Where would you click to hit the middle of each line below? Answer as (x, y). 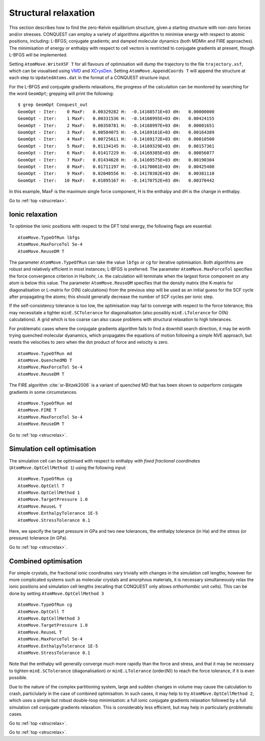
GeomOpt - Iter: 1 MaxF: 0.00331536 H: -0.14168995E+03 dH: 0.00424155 (116, 119)
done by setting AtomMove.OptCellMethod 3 (56, 593)
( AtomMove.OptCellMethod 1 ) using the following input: (68, 467)
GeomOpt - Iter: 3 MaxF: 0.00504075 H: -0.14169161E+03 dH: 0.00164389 (116, 132)
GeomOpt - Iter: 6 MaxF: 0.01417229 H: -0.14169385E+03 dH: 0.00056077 (116, 153)
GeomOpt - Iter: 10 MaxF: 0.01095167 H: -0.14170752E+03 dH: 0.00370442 (116, 180)
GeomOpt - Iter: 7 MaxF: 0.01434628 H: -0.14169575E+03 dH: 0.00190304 (116, 160)
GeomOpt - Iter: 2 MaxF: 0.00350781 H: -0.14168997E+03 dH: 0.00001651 (116, 125)
